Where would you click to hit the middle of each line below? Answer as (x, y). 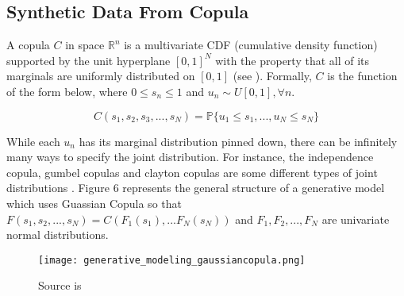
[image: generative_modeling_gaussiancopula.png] (172, 260)
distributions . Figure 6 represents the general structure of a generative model (196, 188)
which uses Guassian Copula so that (94, 203)
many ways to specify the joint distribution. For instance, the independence (190, 157)
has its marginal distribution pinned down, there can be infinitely (238, 141)
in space (85, 45)
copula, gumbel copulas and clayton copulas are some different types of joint (192, 172)
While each (33, 141)
